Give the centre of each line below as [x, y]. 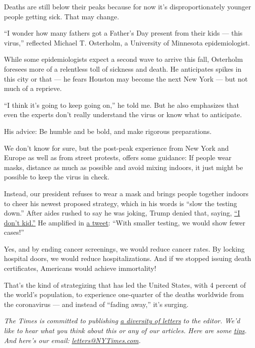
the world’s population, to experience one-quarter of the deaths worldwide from [124, 294]
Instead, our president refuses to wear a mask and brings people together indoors [126, 193]
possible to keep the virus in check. [57, 177]
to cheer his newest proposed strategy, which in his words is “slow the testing [121, 203]
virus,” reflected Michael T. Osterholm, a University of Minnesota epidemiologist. [127, 42]
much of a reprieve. [33, 88]
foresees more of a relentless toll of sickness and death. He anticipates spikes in [123, 68]
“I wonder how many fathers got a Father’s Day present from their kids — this [123, 33]
